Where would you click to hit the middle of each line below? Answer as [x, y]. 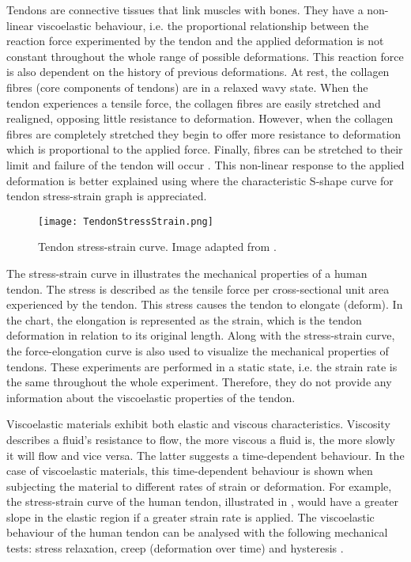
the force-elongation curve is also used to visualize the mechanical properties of [198, 350]
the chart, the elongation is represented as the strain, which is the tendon [184, 319]
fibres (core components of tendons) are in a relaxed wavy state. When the [187, 87]
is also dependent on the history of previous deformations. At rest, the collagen [198, 72]
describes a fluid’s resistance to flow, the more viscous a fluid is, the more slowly [201, 439]
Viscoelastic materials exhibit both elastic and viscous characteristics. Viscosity [198, 424]
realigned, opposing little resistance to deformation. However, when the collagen [200, 118]
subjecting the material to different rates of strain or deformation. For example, [199, 486]
